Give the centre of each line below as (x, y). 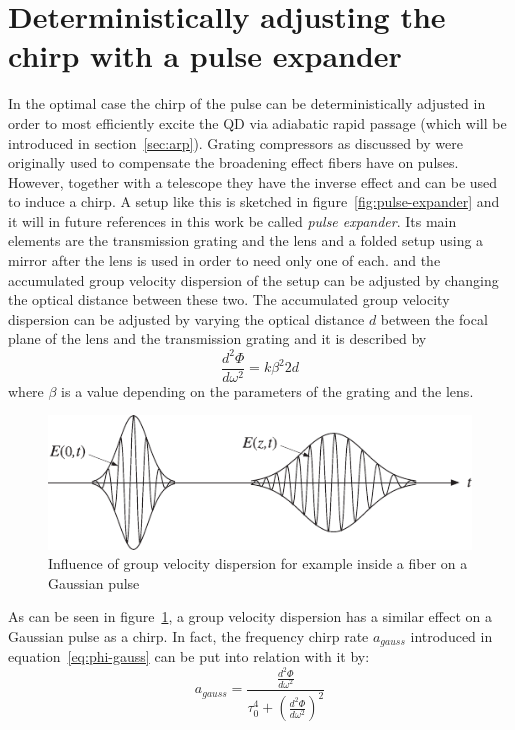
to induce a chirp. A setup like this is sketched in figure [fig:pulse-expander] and (254, 201)
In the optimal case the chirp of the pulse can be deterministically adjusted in (247, 103)
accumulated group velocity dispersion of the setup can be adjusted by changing (253, 279)
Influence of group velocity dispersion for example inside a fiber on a (258, 563)
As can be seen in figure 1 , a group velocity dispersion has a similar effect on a (250, 616)
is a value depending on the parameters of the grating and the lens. (267, 390)
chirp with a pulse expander (205, 55)
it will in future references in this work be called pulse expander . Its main (232, 220)
